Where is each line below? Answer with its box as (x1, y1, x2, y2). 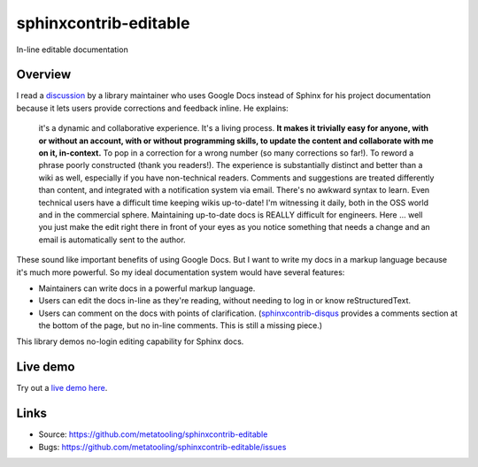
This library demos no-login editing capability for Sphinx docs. (16, 336, 244, 347)
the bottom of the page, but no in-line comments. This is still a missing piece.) (38, 320, 323, 331)
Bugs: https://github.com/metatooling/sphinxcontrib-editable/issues (38, 441, 287, 452)
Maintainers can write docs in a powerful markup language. (38, 283, 256, 294)
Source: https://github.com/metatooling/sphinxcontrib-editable (38, 429, 268, 440)
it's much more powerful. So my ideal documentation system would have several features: (16, 266, 345, 278)
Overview (16, 67, 72, 82)
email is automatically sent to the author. (38, 234, 186, 245)
